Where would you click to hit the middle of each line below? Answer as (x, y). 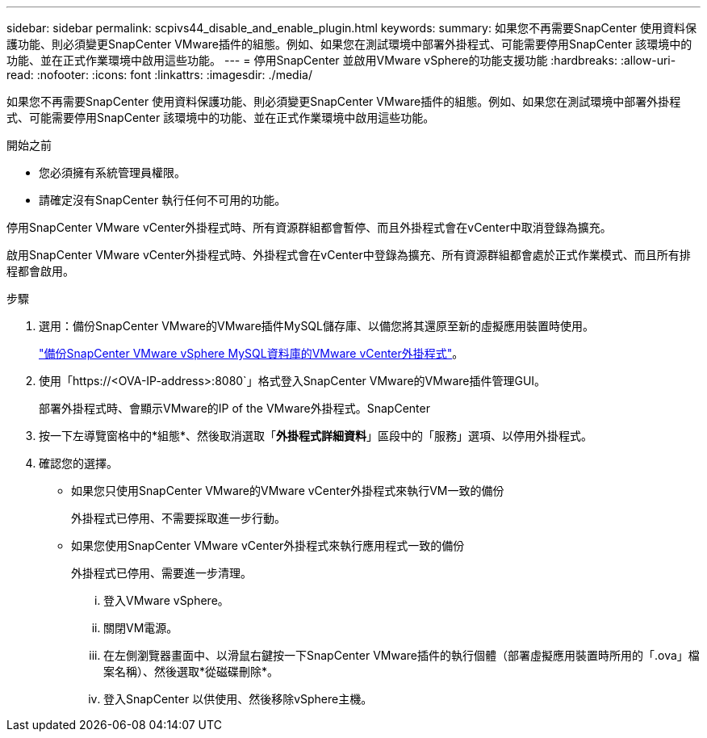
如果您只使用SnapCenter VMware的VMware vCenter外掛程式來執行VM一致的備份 (288, 491)
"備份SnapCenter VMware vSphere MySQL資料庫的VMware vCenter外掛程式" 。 (251, 353)
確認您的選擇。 (78, 463)
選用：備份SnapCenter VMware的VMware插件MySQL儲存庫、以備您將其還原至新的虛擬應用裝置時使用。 (316, 326)
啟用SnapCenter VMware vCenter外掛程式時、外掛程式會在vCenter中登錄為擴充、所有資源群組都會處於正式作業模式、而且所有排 (349, 255)
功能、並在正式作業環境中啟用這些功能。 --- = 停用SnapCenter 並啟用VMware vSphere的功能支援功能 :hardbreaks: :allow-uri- (341, 60)
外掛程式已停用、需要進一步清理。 (161, 573)
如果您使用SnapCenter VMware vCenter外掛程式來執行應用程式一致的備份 (268, 545)
